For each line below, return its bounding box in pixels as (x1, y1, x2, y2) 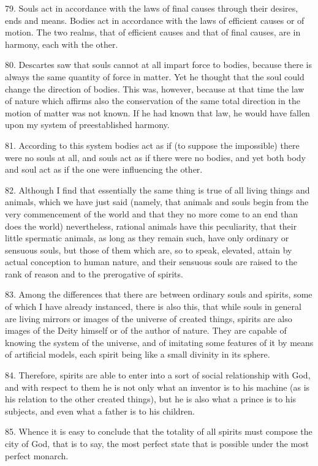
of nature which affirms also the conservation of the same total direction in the (5, 94, 300, 107)
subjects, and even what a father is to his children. (5, 404, 195, 417)
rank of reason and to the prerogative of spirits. (5, 267, 183, 280)
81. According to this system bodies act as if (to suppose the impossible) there (5, 138, 300, 151)
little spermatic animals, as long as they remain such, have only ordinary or (5, 231, 289, 244)
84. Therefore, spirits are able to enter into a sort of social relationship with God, (5, 369, 311, 381)
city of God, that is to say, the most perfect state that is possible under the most (5, 437, 309, 449)
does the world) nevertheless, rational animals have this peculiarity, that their (5, 219, 297, 232)
